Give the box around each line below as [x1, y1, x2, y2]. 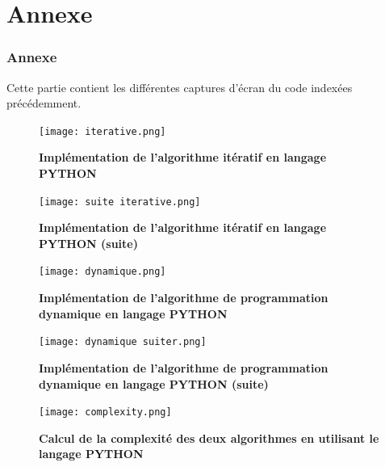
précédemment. [6, 95, 82, 111]
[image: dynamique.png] [39, 266, 166, 278]
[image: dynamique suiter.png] [39, 336, 207, 348]
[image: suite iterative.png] [39, 196, 201, 208]
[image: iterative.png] [39, 125, 166, 137]
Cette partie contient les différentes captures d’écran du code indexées [6, 78, 353, 95]
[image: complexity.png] [39, 406, 172, 419]
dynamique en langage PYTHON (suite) [39, 375, 269, 392]
